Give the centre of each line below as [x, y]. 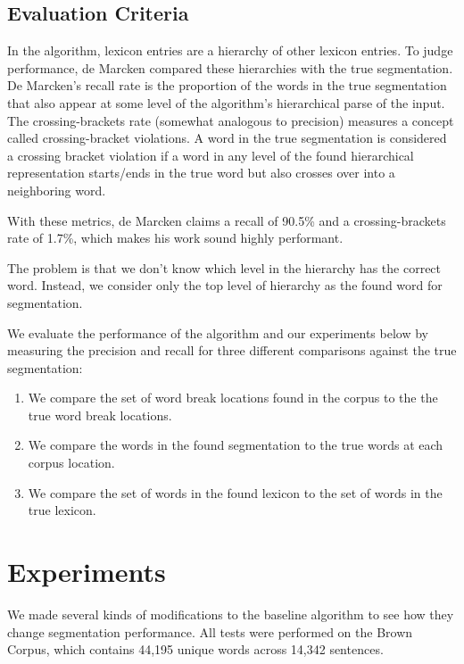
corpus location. [71, 463]
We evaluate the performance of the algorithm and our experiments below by [218, 332]
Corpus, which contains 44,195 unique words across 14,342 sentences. [195, 649]
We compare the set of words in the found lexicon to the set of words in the [235, 492]
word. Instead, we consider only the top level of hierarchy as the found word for [225, 285]
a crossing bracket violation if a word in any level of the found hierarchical [211, 155]
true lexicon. [62, 510]
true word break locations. [100, 415]
